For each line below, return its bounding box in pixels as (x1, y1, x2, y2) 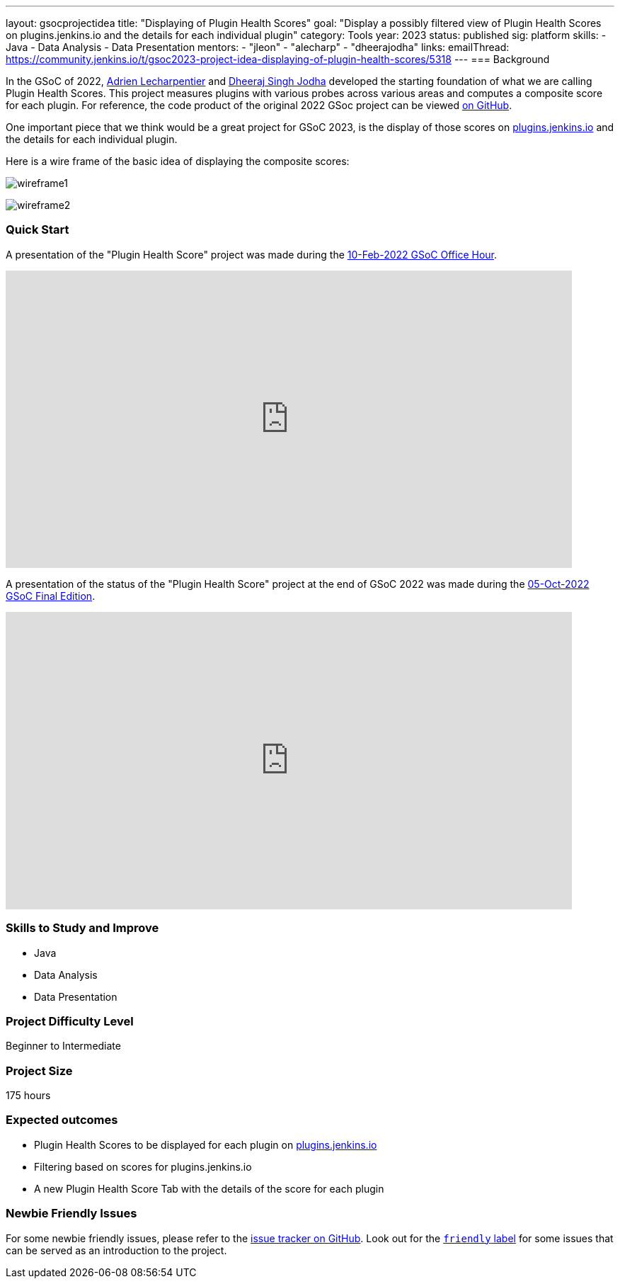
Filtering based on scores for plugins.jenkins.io (34, 1160, 252, 1173)
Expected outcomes (6, 1113, 118, 1127)
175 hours (6, 1089, 51, 1101)
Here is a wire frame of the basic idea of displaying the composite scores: (6, 155, 350, 167)
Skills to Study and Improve (6, 921, 159, 936)
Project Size (6, 1063, 73, 1078)
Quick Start (6, 222, 69, 237)
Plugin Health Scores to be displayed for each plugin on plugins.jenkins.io (34, 1138, 377, 1151)
